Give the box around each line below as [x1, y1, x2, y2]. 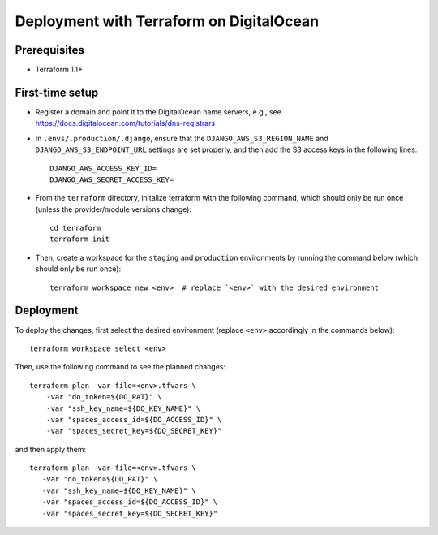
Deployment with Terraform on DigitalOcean [15, 12, 320, 30]
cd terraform [49, 223, 101, 233]
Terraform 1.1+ [35, 65, 84, 75]
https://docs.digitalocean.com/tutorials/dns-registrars [35, 119, 216, 128]
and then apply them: [15, 444, 87, 454]
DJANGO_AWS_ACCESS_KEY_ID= [49, 163, 157, 173]
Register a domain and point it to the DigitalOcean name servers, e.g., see [35, 106, 281, 117]
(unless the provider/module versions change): [35, 204, 192, 214]
